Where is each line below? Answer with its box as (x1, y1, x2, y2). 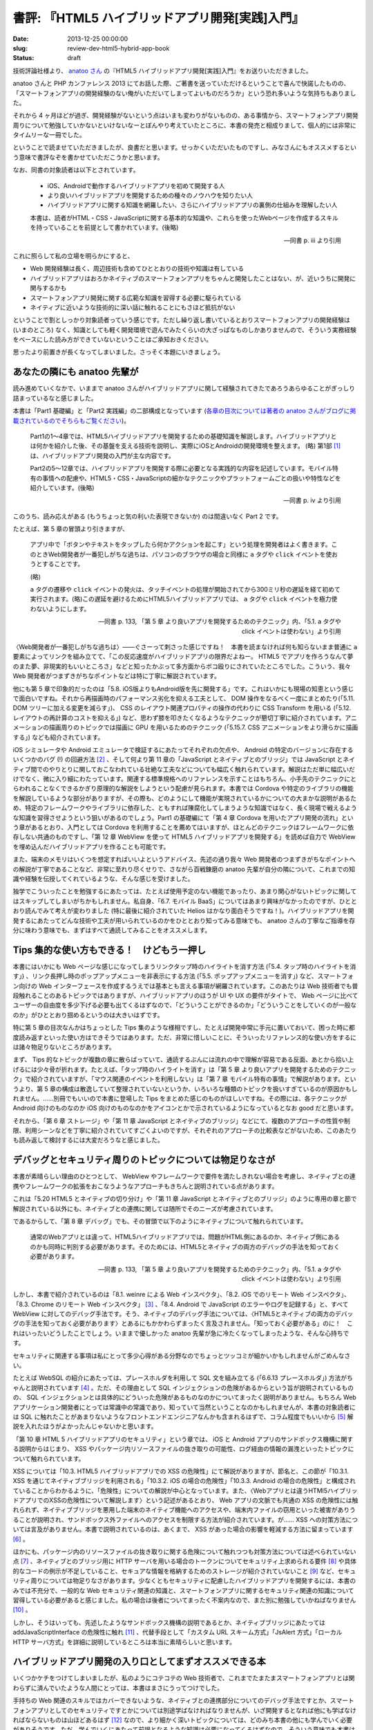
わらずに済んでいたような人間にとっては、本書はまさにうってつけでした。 (12, 1684, 224, 1692)
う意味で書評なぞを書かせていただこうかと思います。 (12, 153, 164, 161)
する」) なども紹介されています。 (12, 733, 104, 741)
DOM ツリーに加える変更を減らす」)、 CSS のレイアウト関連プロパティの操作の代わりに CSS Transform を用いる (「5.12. (12, 704, 352, 712)
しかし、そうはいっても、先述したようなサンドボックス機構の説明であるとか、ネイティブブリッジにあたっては (12, 1618, 326, 1626)
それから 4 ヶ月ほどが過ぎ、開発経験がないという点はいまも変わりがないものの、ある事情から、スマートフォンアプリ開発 (12, 111, 358, 120)
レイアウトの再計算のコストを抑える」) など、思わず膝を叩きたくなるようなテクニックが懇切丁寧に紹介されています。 (12, 713, 345, 722)
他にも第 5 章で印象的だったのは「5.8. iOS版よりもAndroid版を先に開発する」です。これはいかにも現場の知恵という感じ (12, 684, 354, 693)
